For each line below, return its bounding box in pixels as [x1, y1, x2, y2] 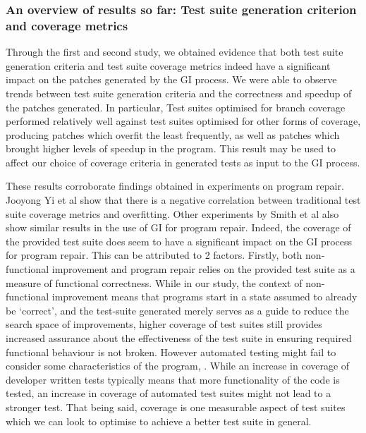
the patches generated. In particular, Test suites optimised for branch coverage [6, 99, 346, 114]
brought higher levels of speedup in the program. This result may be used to [6, 141, 336, 156]
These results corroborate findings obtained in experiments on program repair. [6, 178, 344, 193]
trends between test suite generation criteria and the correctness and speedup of [6, 85, 352, 100]
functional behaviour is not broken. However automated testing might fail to [6, 344, 336, 359]
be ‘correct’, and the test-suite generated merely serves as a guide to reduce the [6, 303, 349, 317]
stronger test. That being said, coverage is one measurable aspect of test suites [6, 399, 346, 414]
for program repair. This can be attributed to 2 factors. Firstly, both [6, 248, 303, 262]
